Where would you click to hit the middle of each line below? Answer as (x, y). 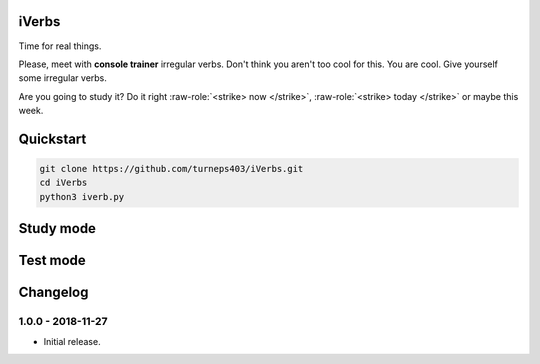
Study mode (57, 228)
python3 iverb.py (82, 196)
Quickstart (52, 138)
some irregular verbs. (62, 78)
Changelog (53, 292)
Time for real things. (60, 46)
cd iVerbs (63, 183)
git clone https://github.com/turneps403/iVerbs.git (171, 169)
